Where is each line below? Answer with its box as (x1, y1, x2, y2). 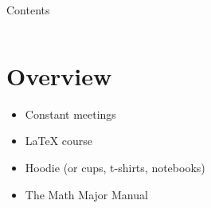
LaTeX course (25, 132, 93, 149)
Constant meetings (25, 105, 116, 122)
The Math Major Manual (25, 186, 148, 202)
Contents (6, 2, 50, 18)
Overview (6, 59, 112, 92)
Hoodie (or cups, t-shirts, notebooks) (25, 159, 205, 175)
